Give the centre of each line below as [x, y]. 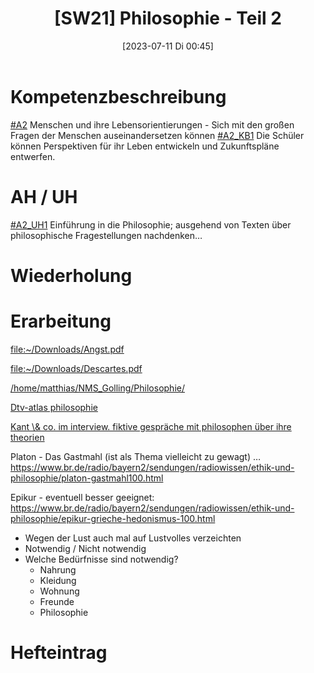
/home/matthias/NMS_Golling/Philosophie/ [97, 388]
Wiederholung [71, 275]
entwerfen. [33, 156]
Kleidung [58, 580]
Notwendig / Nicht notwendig [85, 548]
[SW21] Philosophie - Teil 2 [168, 18]
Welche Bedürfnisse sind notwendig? [101, 559]
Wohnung [59, 591]
